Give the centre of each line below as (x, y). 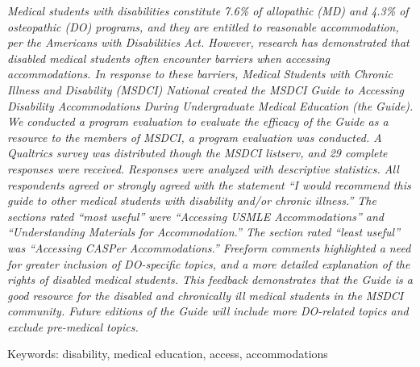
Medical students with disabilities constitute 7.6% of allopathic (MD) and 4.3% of (208, 10)
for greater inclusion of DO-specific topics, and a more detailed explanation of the (209, 263)
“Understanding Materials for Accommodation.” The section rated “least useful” (204, 232)
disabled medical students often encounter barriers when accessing (169, 58)
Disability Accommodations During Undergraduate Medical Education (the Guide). (210, 105)
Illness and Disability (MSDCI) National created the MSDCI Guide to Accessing (206, 89)
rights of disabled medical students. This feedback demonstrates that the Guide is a (210, 279)
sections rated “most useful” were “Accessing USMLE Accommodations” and (195, 216)
